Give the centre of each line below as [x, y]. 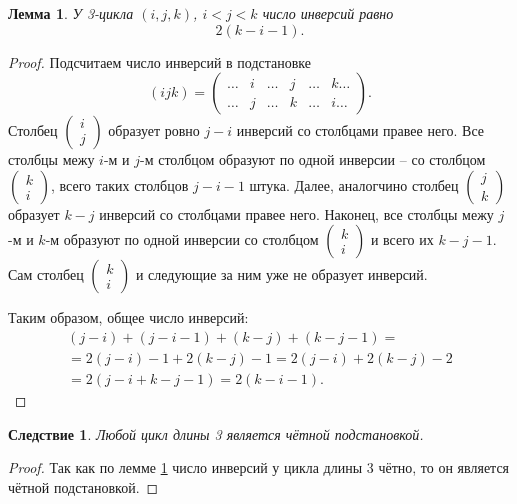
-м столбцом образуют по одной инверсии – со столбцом [313, 159]
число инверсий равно [328, 13]
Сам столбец [46, 274]
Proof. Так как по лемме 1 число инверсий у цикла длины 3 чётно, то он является [259, 467]
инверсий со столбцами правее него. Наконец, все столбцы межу [296, 213]
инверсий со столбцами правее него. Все [360, 130]
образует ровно [154, 130]
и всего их [402, 239]
